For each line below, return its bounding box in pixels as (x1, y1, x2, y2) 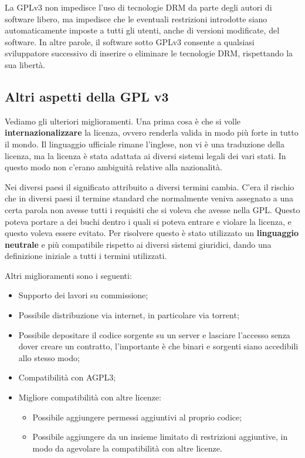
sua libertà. (5, 58, 45, 70)
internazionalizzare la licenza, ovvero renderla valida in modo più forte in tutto (5, 126, 299, 139)
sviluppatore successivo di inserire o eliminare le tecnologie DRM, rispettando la (5, 47, 293, 59)
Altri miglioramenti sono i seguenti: (5, 269, 132, 281)
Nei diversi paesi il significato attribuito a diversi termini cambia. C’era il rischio (5, 180, 294, 193)
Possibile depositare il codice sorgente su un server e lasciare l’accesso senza (18, 328, 290, 341)
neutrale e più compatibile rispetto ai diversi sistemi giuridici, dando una (5, 238, 272, 250)
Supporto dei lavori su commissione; (18, 289, 148, 301)
